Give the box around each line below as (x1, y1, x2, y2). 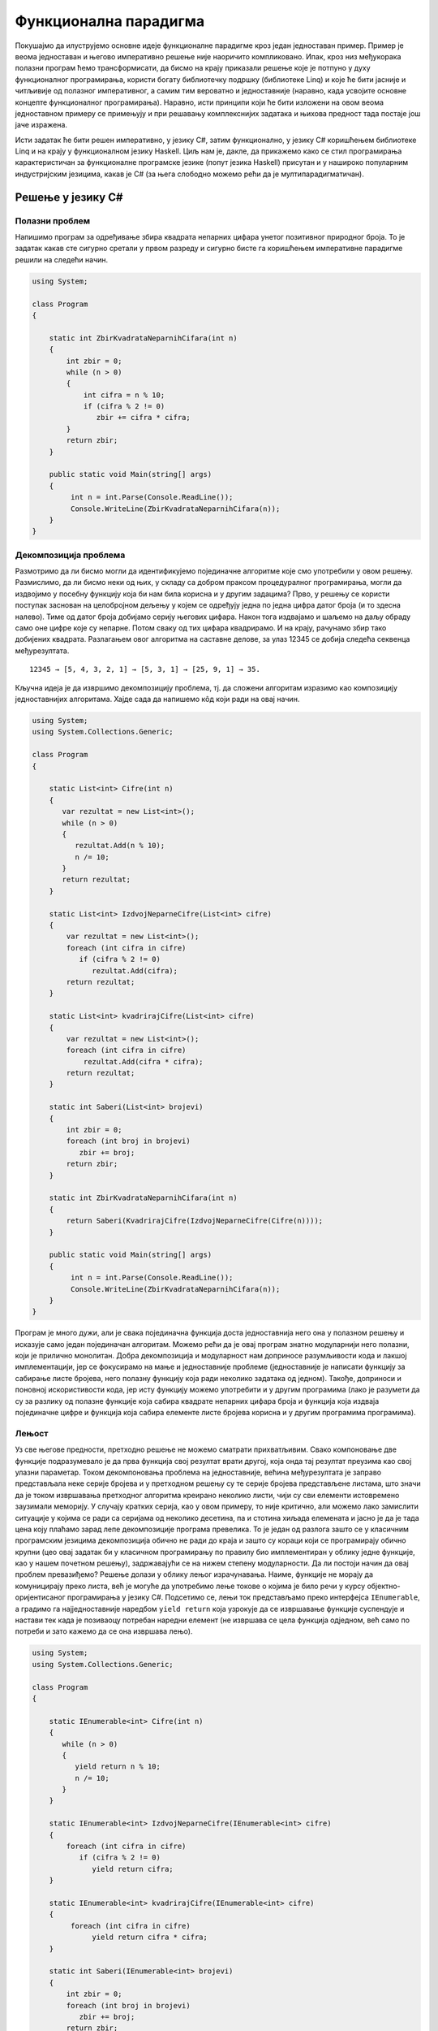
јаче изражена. (15, 120, 68, 130)
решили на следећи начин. (15, 254, 109, 264)
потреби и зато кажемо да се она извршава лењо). (15, 1626, 193, 1636)
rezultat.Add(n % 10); (74, 841, 165, 851)
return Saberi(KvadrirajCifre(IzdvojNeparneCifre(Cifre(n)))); (66, 1216, 324, 1226)
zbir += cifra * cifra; (96, 413, 191, 422)
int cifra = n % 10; (83, 390, 165, 400)
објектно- (367, 1581, 401, 1591)
